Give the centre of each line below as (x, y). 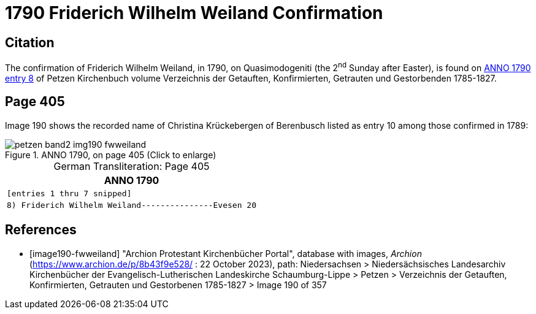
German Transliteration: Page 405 (132, 166)
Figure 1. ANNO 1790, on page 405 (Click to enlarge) (111, 155)
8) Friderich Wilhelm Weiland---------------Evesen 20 (132, 205)
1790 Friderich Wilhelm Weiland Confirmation (194, 13)
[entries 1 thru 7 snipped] (69, 193)
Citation (30, 42)
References (41, 230)
